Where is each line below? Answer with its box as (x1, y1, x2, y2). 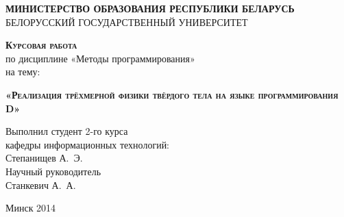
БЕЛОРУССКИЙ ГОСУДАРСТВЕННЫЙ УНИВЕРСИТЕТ (5, 14, 248, 29)
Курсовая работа (5, 38, 77, 52)
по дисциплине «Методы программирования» (5, 51, 195, 65)
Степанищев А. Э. (5, 151, 83, 165)
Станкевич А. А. (5, 177, 76, 192)
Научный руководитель (5, 164, 101, 178)
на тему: (5, 64, 40, 79)
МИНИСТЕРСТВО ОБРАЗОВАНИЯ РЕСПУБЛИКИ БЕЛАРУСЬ (5, 1, 295, 15)
